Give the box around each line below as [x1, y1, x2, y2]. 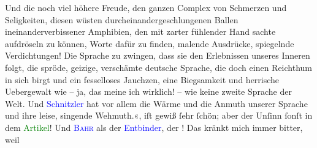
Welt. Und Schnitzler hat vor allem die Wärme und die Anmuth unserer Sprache [5, 97, 308, 109]
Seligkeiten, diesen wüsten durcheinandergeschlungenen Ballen [5, 13, 239, 26]
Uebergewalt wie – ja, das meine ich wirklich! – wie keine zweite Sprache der [5, 85, 292, 98]
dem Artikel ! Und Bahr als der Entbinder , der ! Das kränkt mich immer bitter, [5, 120, 303, 133]
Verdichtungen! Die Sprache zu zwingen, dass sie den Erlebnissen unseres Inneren [5, 49, 310, 62]
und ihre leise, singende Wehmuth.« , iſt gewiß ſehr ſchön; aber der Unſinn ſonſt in [5, 109, 313, 122]
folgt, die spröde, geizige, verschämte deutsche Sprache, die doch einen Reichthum [5, 61, 313, 73]
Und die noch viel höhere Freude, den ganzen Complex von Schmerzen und [5, 1, 287, 13]
